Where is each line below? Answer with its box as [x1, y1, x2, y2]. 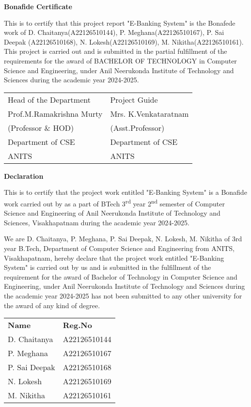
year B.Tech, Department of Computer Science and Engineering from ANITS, [4, 243, 235, 253]
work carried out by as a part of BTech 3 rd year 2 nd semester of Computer [4, 197, 225, 208]
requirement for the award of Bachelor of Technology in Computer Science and [4, 271, 237, 282]
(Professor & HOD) [8, 122, 74, 133]
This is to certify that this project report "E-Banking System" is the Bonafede [4, 17, 235, 28]
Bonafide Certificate [4, 1, 72, 11]
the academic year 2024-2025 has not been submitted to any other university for [4, 290, 242, 300]
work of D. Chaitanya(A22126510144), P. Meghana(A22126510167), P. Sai [4, 27, 224, 37]
